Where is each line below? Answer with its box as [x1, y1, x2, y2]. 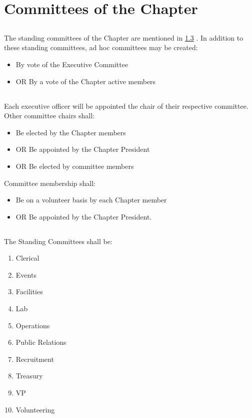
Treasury [15, 370, 43, 381]
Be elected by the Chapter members [15, 127, 126, 137]
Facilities [15, 286, 43, 297]
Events [15, 269, 36, 280]
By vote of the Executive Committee [15, 59, 128, 69]
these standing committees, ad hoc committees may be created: [4, 42, 198, 53]
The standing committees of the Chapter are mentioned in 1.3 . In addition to [4, 32, 243, 43]
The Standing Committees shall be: [4, 236, 112, 246]
